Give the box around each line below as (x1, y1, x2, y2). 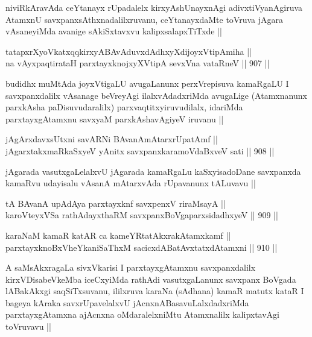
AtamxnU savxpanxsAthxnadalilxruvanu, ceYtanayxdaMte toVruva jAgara (5, 13, 284, 25)
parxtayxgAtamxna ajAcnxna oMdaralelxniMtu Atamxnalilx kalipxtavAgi (5, 308, 280, 321)
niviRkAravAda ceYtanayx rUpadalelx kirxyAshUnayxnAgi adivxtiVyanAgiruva (5, 1, 303, 13)
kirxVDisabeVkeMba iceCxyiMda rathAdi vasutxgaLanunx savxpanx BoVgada (5, 272, 296, 285)
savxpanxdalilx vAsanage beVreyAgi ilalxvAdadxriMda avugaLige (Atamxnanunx (5, 89, 307, 101)
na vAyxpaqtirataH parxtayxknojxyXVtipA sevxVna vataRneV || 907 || (5, 57, 270, 69)
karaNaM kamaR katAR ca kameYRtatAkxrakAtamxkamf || (5, 228, 231, 241)
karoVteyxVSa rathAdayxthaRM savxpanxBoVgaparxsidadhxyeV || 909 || (5, 209, 278, 221)
